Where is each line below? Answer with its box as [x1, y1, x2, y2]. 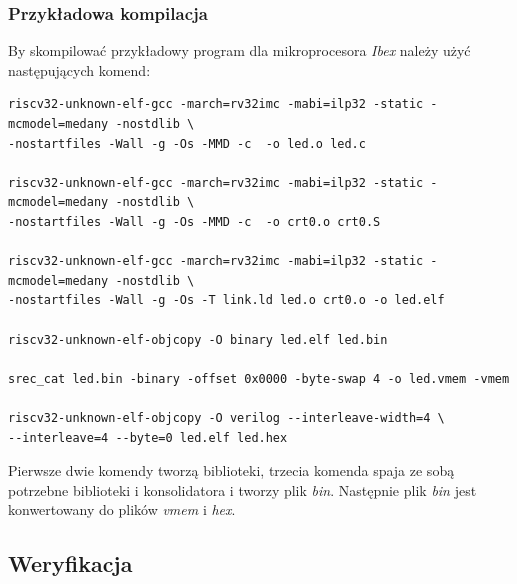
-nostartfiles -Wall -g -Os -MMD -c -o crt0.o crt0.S [8, 214, 381, 229]
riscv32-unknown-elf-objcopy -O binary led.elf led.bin [8, 332, 388, 347]
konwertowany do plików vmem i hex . [8, 499, 236, 520]
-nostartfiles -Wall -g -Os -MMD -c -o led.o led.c [8, 136, 366, 151]
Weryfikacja [8, 548, 133, 579]
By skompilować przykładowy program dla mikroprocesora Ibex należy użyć [8, 40, 471, 61]
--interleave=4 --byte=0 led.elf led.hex [8, 430, 288, 445]
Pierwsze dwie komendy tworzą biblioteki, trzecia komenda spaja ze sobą [8, 460, 455, 481]
